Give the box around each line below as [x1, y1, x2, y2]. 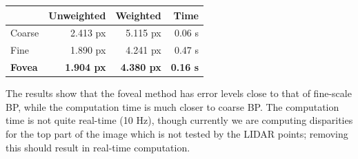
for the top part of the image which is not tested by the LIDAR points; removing [6, 126, 348, 140]
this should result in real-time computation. [6, 140, 190, 154]
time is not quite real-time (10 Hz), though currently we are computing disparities [6, 113, 353, 127]
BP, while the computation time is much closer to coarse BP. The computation [6, 99, 339, 114]
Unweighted [48, 8, 106, 22]
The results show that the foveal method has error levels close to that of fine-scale [6, 86, 352, 100]
